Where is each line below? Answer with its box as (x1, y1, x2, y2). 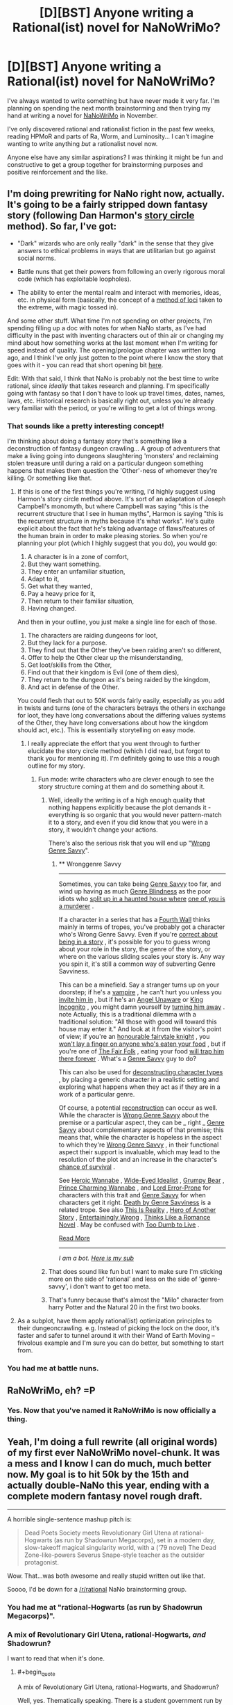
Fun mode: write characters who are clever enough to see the (37, 775, 214, 784)
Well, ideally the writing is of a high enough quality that (48, 796, 205, 805)
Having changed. (27, 604, 77, 613)
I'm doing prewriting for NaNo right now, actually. (7, 188, 225, 200)
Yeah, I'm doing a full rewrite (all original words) (7, 1436, 218, 1448)
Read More (58, 1234, 90, 1243)
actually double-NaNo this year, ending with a (7, 1479, 209, 1491)
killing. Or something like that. (7, 474, 92, 483)
